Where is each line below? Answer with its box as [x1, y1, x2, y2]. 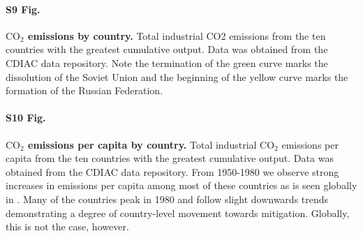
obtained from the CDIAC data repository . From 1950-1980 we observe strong [6, 164, 339, 179]
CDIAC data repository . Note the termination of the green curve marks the [6, 55, 328, 70]
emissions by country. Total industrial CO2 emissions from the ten [28, 28, 326, 43]
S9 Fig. [6, 1, 40, 16]
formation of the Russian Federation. [6, 83, 163, 98]
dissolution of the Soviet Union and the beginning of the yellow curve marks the [6, 69, 348, 84]
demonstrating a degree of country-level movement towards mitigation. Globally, [6, 205, 350, 220]
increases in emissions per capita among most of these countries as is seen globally [6, 178, 357, 193]
